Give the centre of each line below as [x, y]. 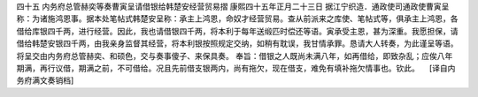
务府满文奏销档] [45, 80]
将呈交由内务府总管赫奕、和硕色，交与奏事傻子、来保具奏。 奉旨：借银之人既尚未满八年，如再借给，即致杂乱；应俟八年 [235, 56]
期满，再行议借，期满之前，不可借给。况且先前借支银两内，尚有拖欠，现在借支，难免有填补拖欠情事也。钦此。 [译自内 [236, 68]
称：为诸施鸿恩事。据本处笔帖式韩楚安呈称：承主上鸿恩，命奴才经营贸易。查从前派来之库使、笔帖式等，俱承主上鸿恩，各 [237, 19]
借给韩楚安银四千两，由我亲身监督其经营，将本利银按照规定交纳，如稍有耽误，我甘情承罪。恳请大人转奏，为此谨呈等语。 [237, 43]
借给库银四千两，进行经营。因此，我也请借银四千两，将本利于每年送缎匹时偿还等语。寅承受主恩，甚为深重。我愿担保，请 [237, 31]
